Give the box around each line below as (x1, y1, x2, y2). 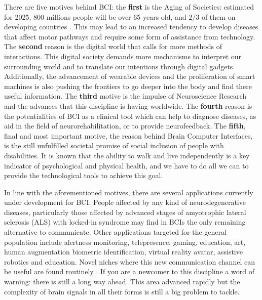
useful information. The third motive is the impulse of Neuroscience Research (4, 91, 247, 101)
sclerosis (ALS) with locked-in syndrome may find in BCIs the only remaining (4, 217, 246, 227)
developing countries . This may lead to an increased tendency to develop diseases (4, 21, 258, 32)
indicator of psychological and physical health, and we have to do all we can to (4, 160, 249, 170)
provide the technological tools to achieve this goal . (4, 170, 163, 181)
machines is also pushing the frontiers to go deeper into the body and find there (4, 80, 252, 91)
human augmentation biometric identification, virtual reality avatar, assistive (4, 246, 243, 257)
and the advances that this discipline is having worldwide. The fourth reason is (4, 100, 252, 111)
